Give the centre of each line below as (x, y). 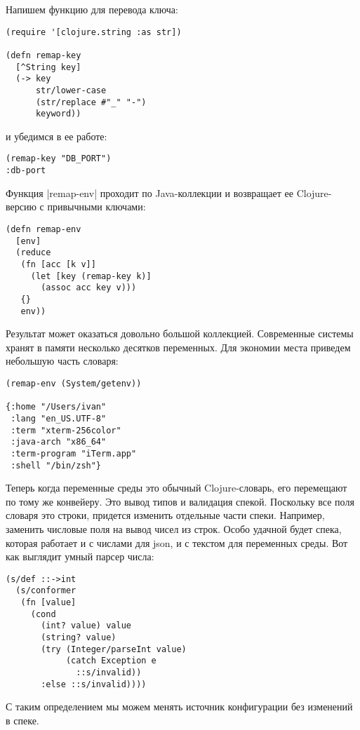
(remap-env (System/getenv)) (74, 383)
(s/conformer (46, 591)
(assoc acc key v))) (89, 288)
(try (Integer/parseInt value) (114, 649)
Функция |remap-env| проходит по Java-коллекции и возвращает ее (150, 192)
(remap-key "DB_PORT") (59, 159)
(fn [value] (48, 603)
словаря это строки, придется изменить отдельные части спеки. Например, (165, 515)
